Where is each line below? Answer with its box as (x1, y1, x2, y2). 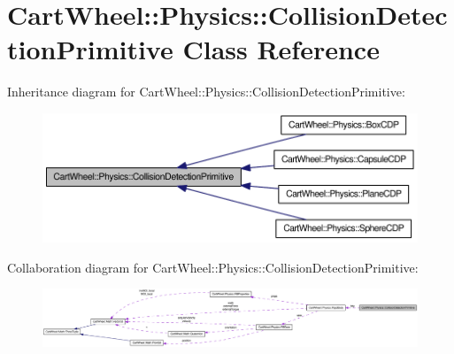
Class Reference (182, 31, 380, 67)
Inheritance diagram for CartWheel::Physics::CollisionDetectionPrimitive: (7, 82, 405, 101)
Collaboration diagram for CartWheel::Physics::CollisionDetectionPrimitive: (7, 258, 419, 276)
